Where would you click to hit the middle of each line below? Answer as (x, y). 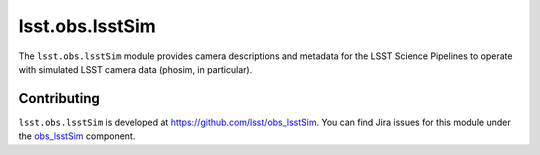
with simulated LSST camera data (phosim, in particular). (135, 69)
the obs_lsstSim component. (77, 136)
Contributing (59, 98)
